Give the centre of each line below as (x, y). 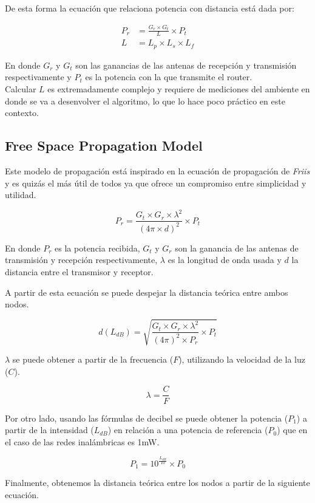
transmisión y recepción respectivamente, (81, 260)
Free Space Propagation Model (104, 145)
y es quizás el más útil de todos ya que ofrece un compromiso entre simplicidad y (156, 183)
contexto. (22, 113)
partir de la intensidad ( (49, 430)
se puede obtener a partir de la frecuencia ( (93, 359)
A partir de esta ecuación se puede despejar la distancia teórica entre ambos (147, 292)
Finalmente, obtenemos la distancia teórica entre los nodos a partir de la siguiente (157, 482)
